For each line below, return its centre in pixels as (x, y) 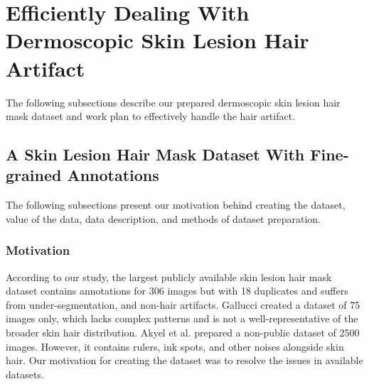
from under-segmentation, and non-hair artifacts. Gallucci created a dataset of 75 (183, 304)
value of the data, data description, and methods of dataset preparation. (163, 218)
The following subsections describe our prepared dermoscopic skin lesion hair (173, 102)
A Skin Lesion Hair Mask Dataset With (155, 154)
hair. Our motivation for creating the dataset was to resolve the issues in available (184, 360)
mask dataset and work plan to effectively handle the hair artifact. (151, 116)
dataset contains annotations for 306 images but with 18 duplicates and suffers (177, 291)
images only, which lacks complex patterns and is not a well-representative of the (182, 318)
